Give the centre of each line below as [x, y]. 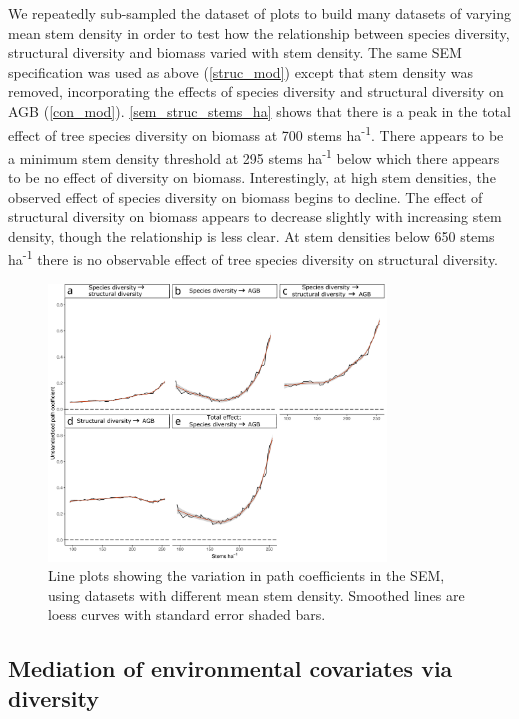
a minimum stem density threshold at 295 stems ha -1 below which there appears [254, 156]
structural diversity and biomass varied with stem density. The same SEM [235, 52]
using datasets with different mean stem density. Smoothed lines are [256, 594]
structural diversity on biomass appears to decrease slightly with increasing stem [255, 216]
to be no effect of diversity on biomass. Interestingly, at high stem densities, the [252, 177]
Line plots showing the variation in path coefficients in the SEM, [246, 575]
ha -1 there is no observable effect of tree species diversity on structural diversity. [253, 258]
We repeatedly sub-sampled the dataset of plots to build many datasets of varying [259, 13]
